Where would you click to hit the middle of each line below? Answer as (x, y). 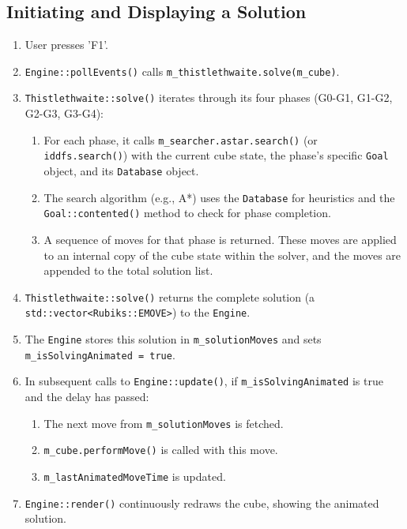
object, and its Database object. (121, 171)
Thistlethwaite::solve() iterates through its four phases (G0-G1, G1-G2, (209, 98)
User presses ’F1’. (66, 45)
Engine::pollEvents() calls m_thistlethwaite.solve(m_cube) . (182, 71)
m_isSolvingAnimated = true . (100, 354)
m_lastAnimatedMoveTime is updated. (135, 476)
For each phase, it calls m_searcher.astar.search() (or (181, 139)
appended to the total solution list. (128, 270)
